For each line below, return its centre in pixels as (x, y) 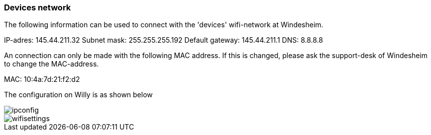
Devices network (38, 7)
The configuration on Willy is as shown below (78, 95)
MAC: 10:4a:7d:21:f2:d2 (42, 79)
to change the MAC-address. (52, 64)
